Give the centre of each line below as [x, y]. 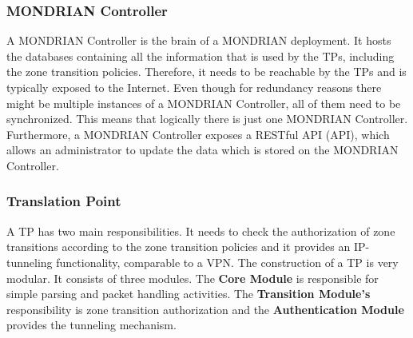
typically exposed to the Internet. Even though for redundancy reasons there [194, 87]
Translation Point [64, 201]
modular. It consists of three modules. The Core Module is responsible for [193, 278]
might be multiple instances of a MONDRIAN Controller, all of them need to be [204, 103]
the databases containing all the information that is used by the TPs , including [201, 56]
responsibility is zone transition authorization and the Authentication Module [205, 309]
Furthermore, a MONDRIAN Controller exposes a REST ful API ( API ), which [198, 134]
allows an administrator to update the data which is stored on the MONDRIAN [203, 150]
